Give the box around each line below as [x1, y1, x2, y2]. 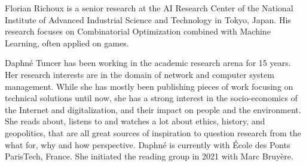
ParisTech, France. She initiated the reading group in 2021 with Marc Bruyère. [5, 150, 293, 162]
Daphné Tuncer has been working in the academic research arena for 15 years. [5, 57, 291, 69]
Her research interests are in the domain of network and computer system [5, 68, 274, 80]
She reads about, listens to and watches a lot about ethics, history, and [5, 115, 265, 127]
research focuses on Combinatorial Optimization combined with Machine [5, 25, 271, 37]
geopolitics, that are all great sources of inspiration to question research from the [5, 126, 301, 139]
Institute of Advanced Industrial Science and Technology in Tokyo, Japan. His [5, 13, 291, 26]
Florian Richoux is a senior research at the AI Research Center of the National [5, 2, 293, 14]
